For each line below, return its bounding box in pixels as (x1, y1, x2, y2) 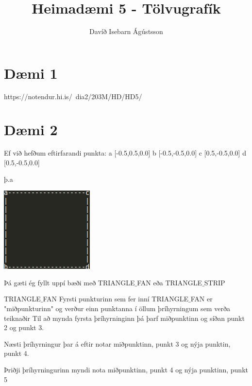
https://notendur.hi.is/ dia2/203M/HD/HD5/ (4, 91, 142, 101)
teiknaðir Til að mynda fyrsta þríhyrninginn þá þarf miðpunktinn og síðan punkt (4, 313, 245, 323)
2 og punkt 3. (4, 322, 44, 333)
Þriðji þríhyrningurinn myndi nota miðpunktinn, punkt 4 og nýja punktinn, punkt (4, 364, 248, 374)
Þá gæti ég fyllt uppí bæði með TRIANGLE (4, 277, 135, 287)
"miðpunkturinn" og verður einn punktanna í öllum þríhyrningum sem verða (4, 303, 230, 313)
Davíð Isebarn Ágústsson (89, 26, 163, 36)
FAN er (190, 294, 213, 304)
